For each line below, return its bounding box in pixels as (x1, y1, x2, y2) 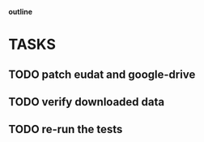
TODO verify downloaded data (8, 95, 164, 109)
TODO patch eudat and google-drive (8, 67, 196, 81)
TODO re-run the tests (8, 123, 123, 136)
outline (8, 7, 33, 16)
